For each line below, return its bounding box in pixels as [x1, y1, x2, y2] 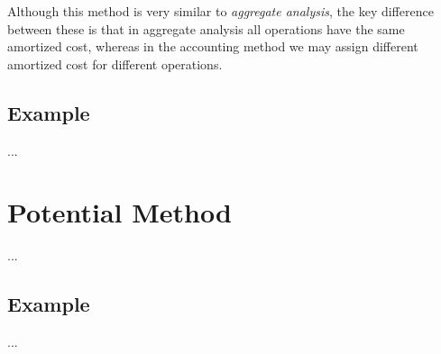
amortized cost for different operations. [7, 54, 223, 73]
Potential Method [7, 194, 232, 231]
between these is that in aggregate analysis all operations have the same [7, 19, 405, 38]
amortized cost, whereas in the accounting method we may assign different [7, 37, 418, 56]
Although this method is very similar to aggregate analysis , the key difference [7, 2, 434, 20]
